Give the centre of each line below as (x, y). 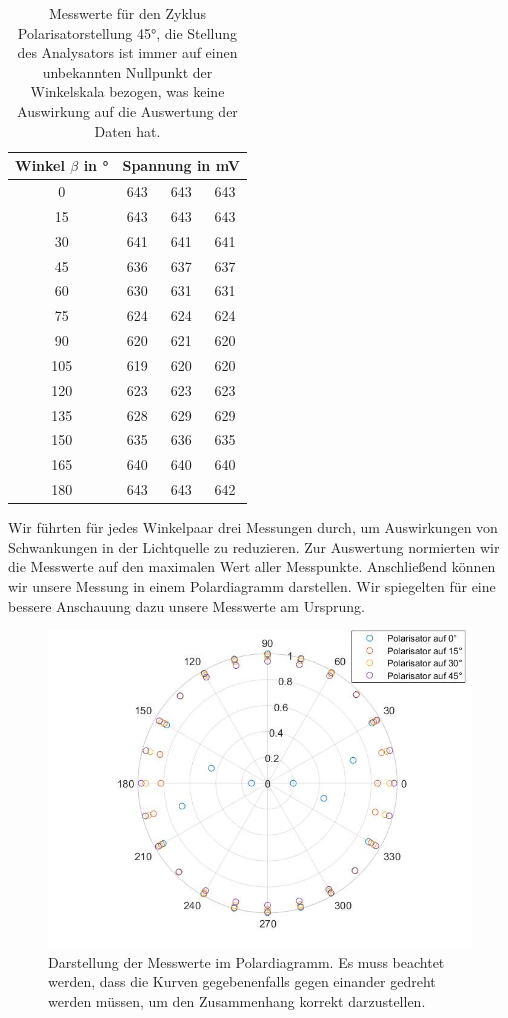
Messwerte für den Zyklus (127, 13)
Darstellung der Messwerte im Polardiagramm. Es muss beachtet (246, 961)
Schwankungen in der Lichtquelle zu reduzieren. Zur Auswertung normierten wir (254, 546)
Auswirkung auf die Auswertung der (127, 110)
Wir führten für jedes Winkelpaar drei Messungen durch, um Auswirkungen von (253, 527)
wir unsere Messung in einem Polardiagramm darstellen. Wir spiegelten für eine (252, 586)
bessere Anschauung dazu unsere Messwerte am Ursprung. (186, 605)
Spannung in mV (181, 165)
